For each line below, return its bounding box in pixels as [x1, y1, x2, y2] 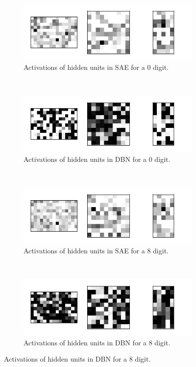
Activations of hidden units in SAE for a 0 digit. [24, 62, 169, 72]
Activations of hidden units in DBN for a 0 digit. [24, 153, 171, 164]
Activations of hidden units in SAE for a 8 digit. [24, 245, 169, 256]
